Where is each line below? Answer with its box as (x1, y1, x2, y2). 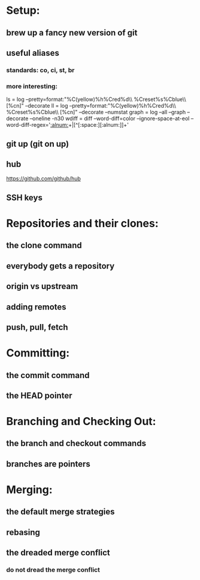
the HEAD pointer (6, 390, 72, 400)
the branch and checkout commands (6, 438, 147, 448)
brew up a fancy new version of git (6, 28, 138, 38)
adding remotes (6, 302, 67, 312)
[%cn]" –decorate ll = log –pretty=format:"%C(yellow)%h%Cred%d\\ (6, 102, 177, 109)
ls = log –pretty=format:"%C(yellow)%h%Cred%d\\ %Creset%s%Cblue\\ (6, 96, 187, 103)
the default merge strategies (6, 507, 115, 517)
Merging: (6, 483, 53, 496)
